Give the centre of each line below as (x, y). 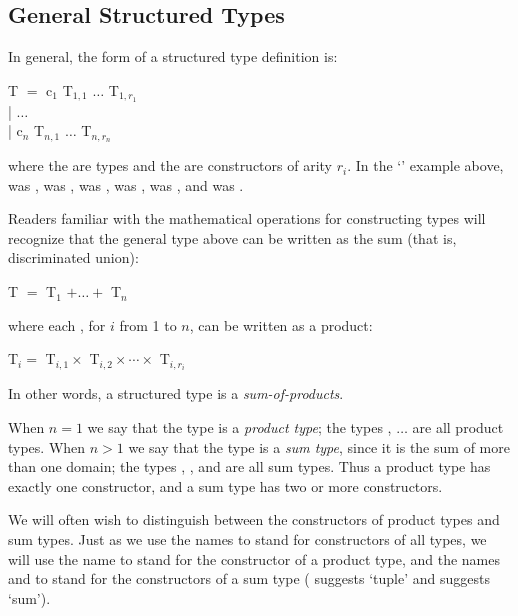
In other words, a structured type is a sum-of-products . (176, 393)
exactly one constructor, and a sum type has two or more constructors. (225, 485)
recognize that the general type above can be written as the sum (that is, (232, 237)
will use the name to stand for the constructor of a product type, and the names (254, 558)
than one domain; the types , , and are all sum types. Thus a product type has (249, 466)
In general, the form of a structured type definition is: (173, 56)
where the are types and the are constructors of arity (170, 165)
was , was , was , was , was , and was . (126, 184)
